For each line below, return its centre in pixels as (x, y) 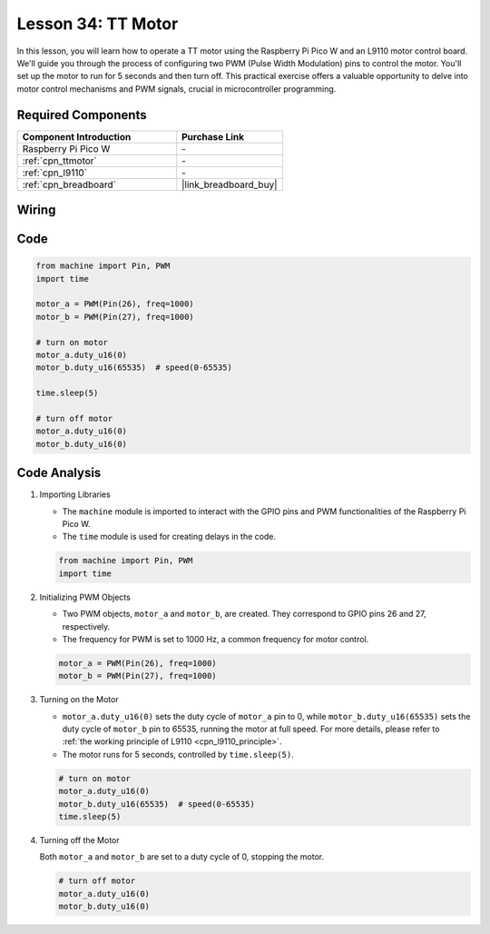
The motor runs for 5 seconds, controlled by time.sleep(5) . (178, 754)
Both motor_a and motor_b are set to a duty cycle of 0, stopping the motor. (182, 857)
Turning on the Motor (79, 700)
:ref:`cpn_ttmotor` (59, 161)
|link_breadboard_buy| (230, 184)
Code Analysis (59, 473)
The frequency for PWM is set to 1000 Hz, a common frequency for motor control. (216, 639)
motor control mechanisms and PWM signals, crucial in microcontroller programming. (176, 89)
